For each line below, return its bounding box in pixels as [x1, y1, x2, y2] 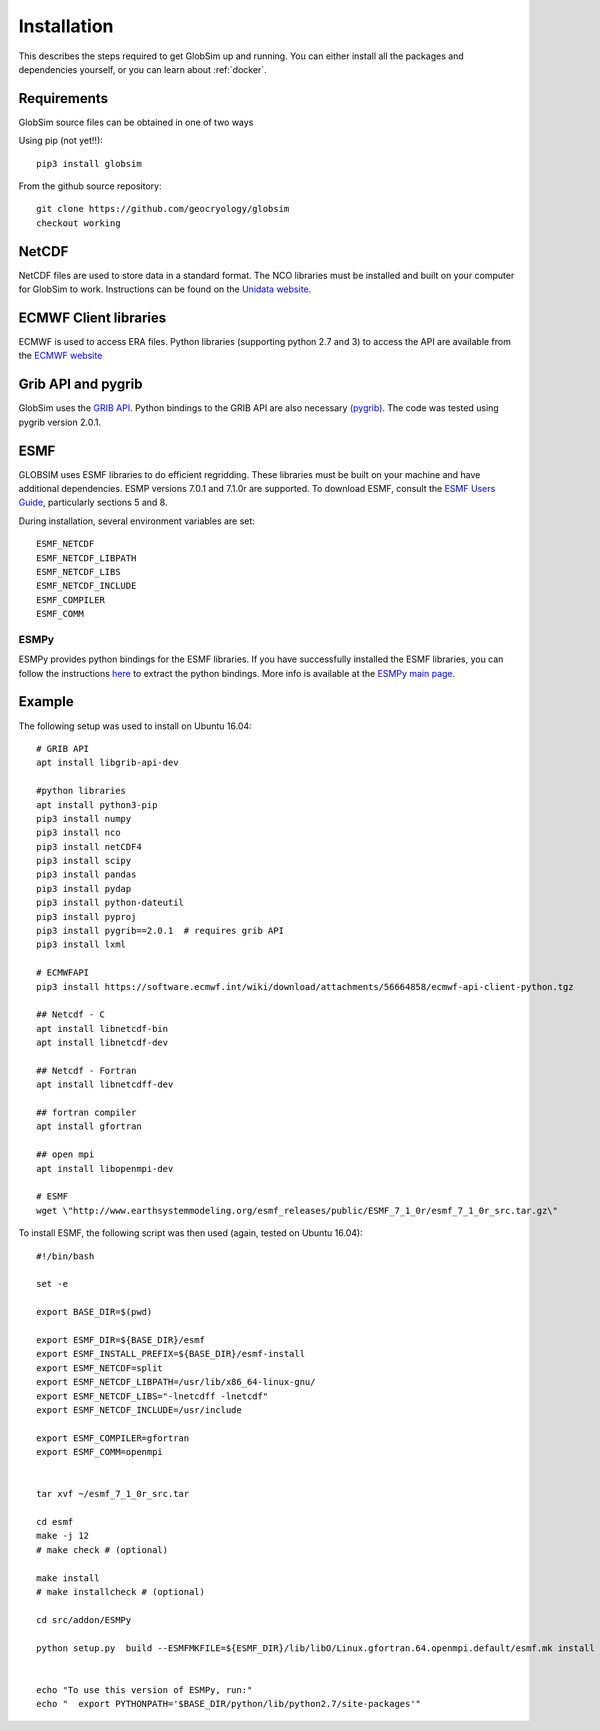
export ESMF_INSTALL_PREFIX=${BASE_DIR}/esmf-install [36, 1348, 305, 1360]
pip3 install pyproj [36, 911, 137, 922]
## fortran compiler [36, 1107, 137, 1119]
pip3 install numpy [36, 813, 132, 824]
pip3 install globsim [36, 158, 142, 169]
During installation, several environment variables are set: [18, 515, 255, 527]
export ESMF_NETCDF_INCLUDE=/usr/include [36, 1404, 242, 1415]
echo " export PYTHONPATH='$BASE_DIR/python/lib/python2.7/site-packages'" [36, 1698, 422, 1710]
